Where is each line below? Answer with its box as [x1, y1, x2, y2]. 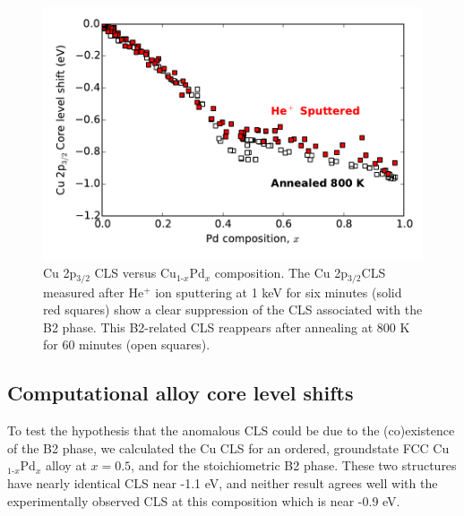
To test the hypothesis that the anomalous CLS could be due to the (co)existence [7, 421, 455, 440]
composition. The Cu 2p [214, 263, 348, 282]
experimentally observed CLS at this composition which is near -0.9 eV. [7, 491, 400, 510]
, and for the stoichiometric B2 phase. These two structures [131, 456, 457, 475]
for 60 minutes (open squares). [43, 335, 211, 354]
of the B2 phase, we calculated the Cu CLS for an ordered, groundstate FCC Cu [7, 438, 450, 457]
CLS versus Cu [94, 263, 176, 282]
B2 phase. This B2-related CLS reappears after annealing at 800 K [43, 317, 410, 336]
